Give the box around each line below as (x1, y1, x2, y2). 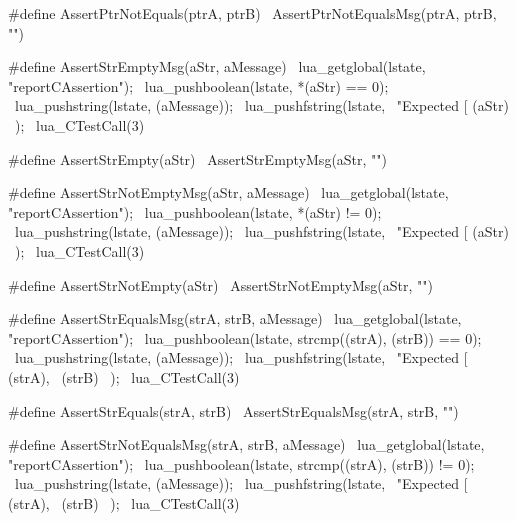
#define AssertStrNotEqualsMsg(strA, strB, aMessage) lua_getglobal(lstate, (8, 434, 485, 455)
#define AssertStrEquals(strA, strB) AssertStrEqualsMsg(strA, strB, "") (8, 400, 459, 421)
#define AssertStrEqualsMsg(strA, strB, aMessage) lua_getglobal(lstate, (8, 308, 462, 329)
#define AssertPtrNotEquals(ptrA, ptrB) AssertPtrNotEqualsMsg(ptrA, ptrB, (8, 3, 497, 23)
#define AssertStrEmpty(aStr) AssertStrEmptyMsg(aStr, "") (8, 148, 388, 169)
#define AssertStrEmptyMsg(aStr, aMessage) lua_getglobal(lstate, (8, 56, 426, 77)
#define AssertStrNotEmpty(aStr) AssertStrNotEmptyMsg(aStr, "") (8, 274, 433, 295)
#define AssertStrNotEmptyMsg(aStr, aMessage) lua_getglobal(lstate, (8, 182, 449, 203)
